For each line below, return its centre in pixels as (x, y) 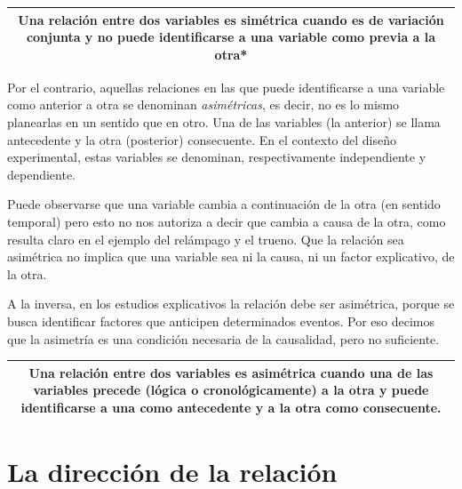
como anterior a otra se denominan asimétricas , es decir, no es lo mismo (203, 104)
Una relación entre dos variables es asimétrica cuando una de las (231, 372)
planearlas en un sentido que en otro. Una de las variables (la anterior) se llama (224, 121)
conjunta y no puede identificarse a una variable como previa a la (231, 37)
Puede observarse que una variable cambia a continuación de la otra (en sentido (224, 204)
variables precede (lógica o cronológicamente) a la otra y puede (231, 390)
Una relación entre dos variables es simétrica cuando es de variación (231, 19)
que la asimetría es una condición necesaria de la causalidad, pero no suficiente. (223, 338)
